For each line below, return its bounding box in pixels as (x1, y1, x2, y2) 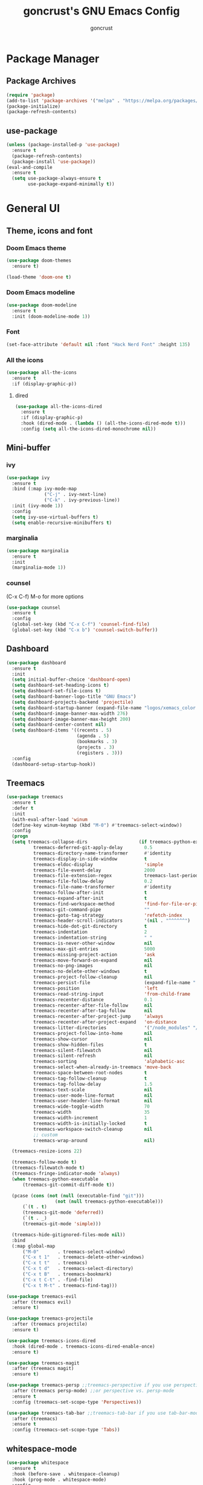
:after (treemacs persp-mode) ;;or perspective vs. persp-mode (11, 1388, 174, 1394)
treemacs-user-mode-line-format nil (33, 1092, 153, 1099)
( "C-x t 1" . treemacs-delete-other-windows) (22, 1254, 145, 1260)
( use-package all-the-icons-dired (14, 403, 102, 409)
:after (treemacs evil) (11, 1299, 71, 1305)
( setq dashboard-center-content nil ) (11, 722, 107, 728)
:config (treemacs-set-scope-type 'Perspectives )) (11, 1399, 142, 1405)
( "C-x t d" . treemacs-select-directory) (22, 1266, 134, 1272)
